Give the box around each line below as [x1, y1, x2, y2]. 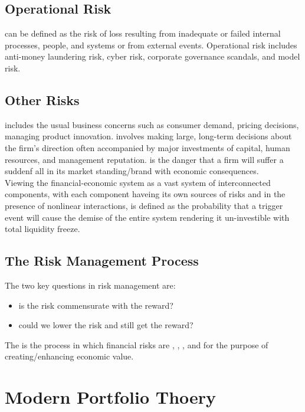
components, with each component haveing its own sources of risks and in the [5, 188, 286, 200]
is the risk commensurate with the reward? [18, 299, 173, 311]
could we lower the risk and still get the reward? [18, 319, 194, 331]
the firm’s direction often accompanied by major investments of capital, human [5, 141, 290, 153]
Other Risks [5, 90, 80, 109]
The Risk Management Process [5, 251, 199, 270]
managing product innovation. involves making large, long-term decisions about [5, 130, 292, 142]
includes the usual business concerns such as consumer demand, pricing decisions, [5, 118, 299, 130]
